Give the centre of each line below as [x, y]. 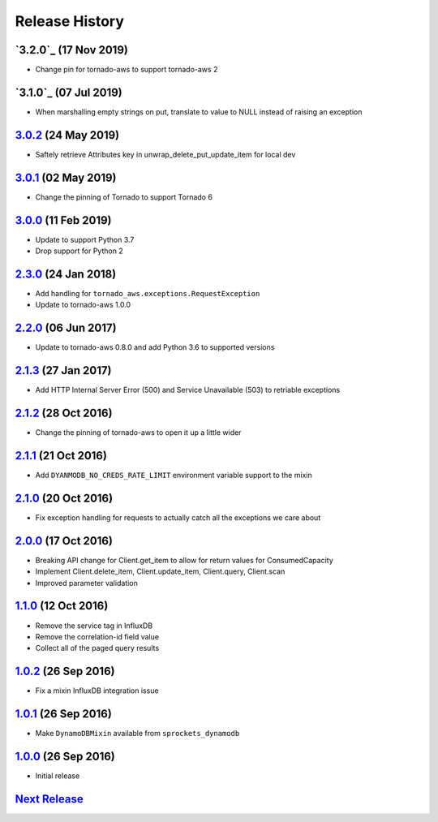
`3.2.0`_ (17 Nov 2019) [72, 50]
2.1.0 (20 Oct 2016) [64, 498]
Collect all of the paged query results [97, 648]
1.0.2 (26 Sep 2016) [65, 671]
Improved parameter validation [86, 583]
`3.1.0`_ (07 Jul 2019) [69, 92]
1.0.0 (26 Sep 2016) [65, 756]
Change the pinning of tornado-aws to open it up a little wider [138, 433]
